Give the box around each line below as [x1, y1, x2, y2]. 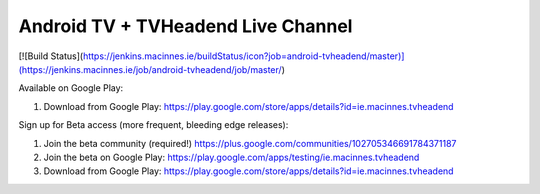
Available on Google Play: [18, 82, 124, 94]
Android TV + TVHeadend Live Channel [18, 15, 353, 37]
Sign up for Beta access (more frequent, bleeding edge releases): [18, 119, 289, 131]
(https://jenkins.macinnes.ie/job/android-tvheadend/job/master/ [18, 63, 282, 75]
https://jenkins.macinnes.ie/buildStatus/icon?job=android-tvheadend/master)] [82, 50, 405, 62]
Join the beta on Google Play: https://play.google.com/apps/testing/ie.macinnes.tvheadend [43, 151, 420, 163]
